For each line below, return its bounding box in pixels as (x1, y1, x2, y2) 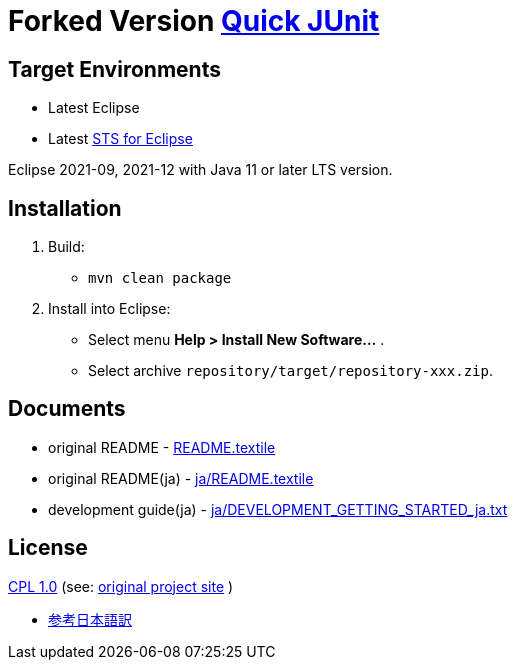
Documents (8, 396, 126, 422)
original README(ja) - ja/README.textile (48, 469, 314, 487)
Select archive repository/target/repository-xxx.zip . (88, 362, 493, 380)
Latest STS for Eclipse (48, 130, 193, 148)
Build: (48, 238, 85, 256)
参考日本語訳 (48, 610, 132, 628)
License (8, 535, 88, 561)
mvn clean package (88, 270, 232, 287)
